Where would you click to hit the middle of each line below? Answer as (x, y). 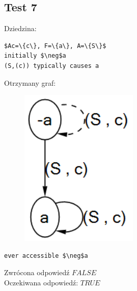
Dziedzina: (20, 28)
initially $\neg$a (35, 56)
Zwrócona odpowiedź (37, 272)
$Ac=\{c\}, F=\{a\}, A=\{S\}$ (55, 46)
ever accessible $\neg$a (46, 256)
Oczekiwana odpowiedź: (41, 282)
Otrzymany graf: (30, 82)
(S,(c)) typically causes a (52, 66)
